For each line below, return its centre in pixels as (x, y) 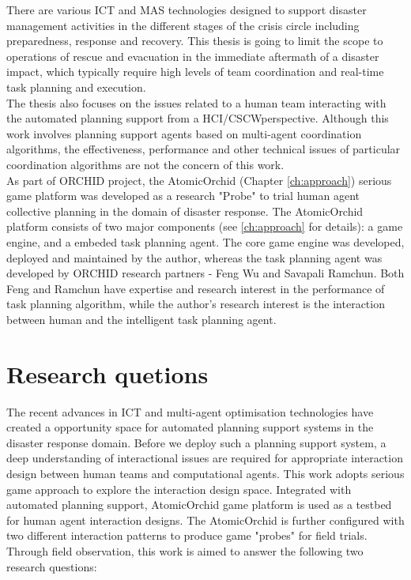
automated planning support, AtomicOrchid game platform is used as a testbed (199, 505)
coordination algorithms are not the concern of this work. (145, 164)
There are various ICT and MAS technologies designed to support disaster (187, 9)
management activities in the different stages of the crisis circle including (183, 25)
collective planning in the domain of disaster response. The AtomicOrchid (185, 211)
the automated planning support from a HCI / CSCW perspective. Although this (198, 118)
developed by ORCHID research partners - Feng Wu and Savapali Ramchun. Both (205, 273)
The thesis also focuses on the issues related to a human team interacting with (196, 102)
